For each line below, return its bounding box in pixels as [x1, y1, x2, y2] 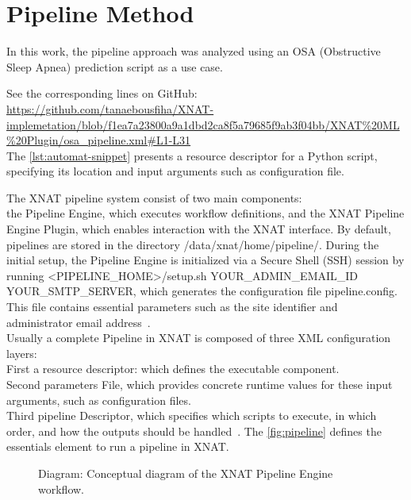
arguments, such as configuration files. [6, 391, 191, 408]
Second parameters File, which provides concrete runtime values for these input [6, 376, 393, 392]
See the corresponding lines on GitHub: [6, 85, 198, 102]
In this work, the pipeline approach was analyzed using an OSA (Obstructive [6, 43, 381, 60]
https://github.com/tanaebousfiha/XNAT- [6, 100, 214, 117]
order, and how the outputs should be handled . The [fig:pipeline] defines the [6, 422, 382, 439]
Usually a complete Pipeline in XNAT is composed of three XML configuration [6, 329, 391, 346]
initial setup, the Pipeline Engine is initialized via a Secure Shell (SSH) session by [6, 252, 405, 268]
